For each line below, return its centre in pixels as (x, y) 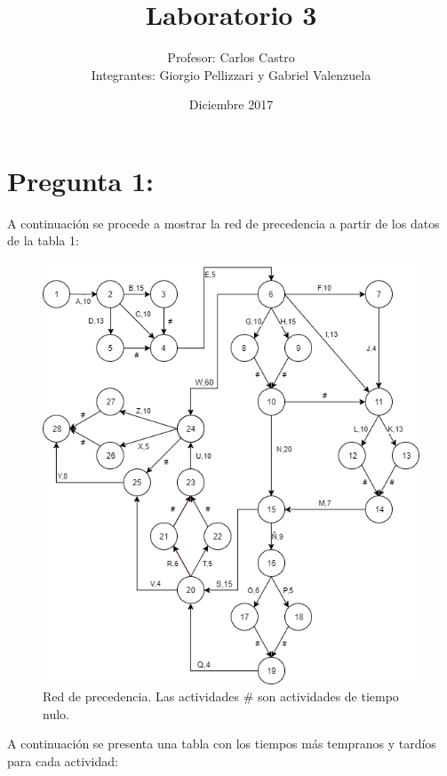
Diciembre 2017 (231, 104)
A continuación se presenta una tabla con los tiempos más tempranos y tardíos (222, 744)
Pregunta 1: (80, 180)
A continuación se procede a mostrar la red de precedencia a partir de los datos (223, 223)
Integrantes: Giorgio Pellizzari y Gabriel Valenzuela (231, 74)
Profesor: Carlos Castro (231, 57)
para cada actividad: (63, 761)
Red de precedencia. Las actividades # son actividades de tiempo (221, 696)
